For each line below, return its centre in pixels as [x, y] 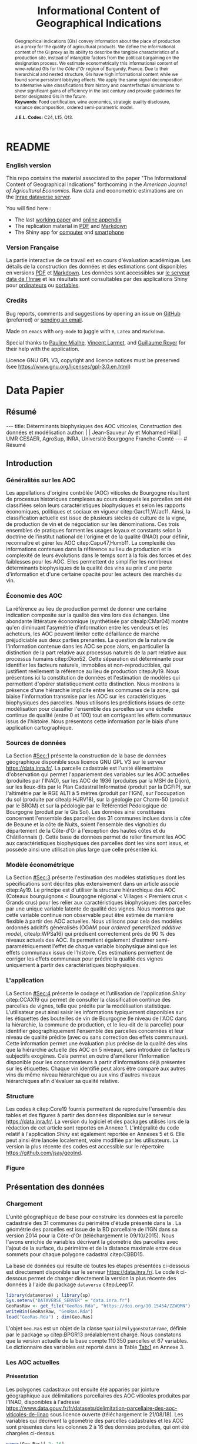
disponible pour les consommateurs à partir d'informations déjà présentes [96, 1062]
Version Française [33, 247]
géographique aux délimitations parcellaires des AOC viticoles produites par [98, 1396]
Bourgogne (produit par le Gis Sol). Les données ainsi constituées [86, 812]
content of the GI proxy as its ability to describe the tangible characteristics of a [97, 52]
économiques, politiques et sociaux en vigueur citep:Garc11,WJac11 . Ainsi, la [98, 512]
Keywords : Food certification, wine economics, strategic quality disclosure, [92, 102]
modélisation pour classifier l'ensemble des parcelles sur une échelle [90, 708]
